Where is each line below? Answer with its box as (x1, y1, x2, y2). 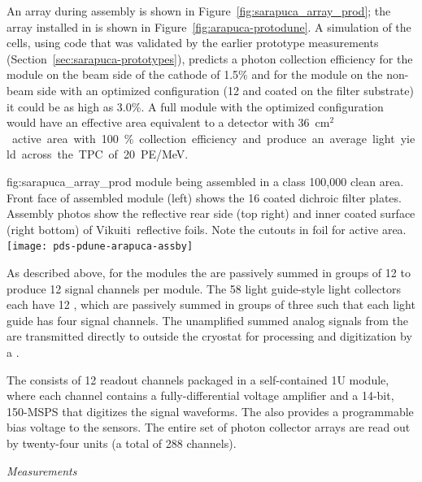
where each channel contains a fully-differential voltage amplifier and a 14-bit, (7, 387, 394, 404)
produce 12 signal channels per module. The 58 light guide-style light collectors (7, 280, 401, 297)
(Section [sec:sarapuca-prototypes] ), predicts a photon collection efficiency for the (7, 50, 413, 67)
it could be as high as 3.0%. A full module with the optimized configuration (7, 98, 384, 115)
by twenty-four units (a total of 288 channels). (7, 434, 237, 451)
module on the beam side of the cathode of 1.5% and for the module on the (7, 66, 383, 83)
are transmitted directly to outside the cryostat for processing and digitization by (7, 328, 412, 345)
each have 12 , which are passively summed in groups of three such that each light (7, 296, 415, 313)
